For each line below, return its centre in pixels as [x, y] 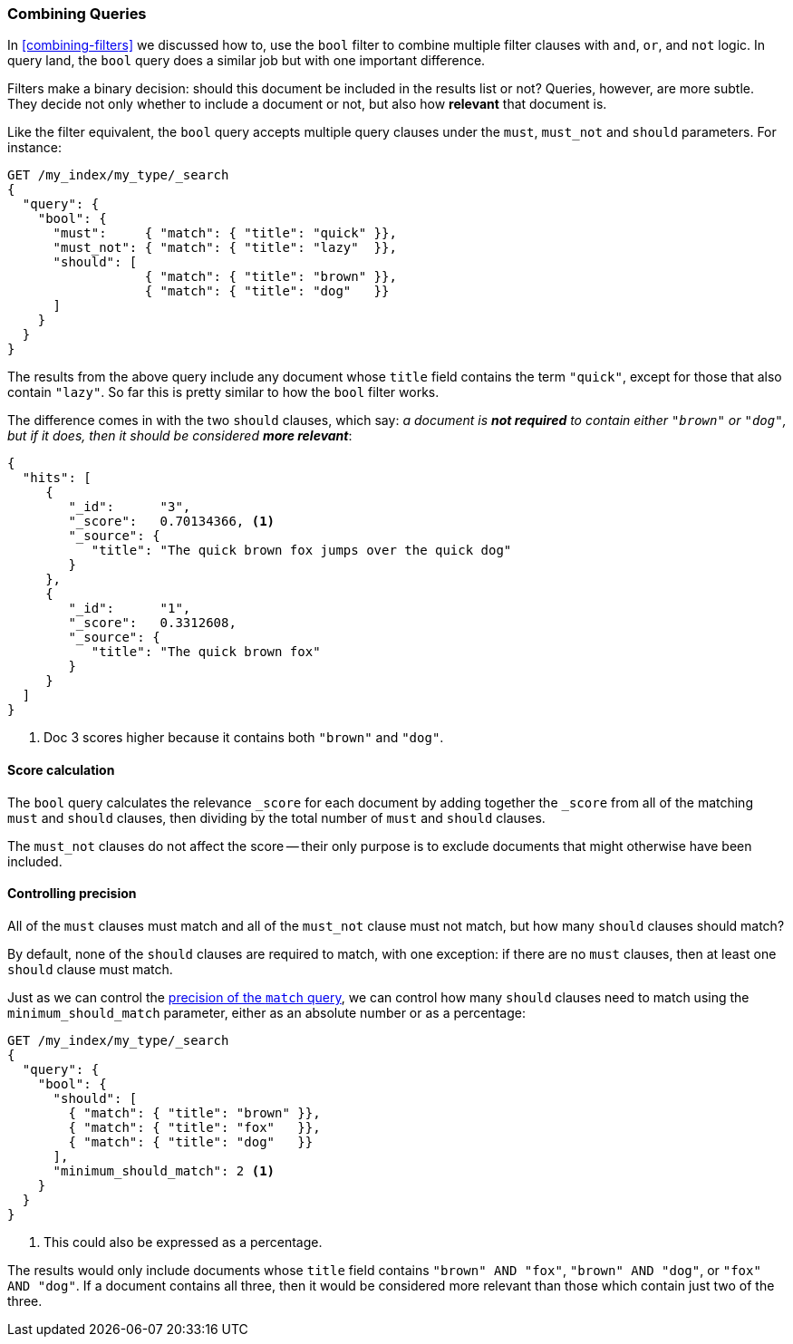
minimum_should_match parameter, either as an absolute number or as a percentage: [266, 1012]
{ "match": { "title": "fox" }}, [194, 1127]
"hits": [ [57, 478]
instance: [35, 148]
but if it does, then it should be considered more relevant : [180, 436]
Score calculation [61, 769]
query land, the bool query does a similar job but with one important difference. [247, 61]
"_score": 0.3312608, [152, 623]
